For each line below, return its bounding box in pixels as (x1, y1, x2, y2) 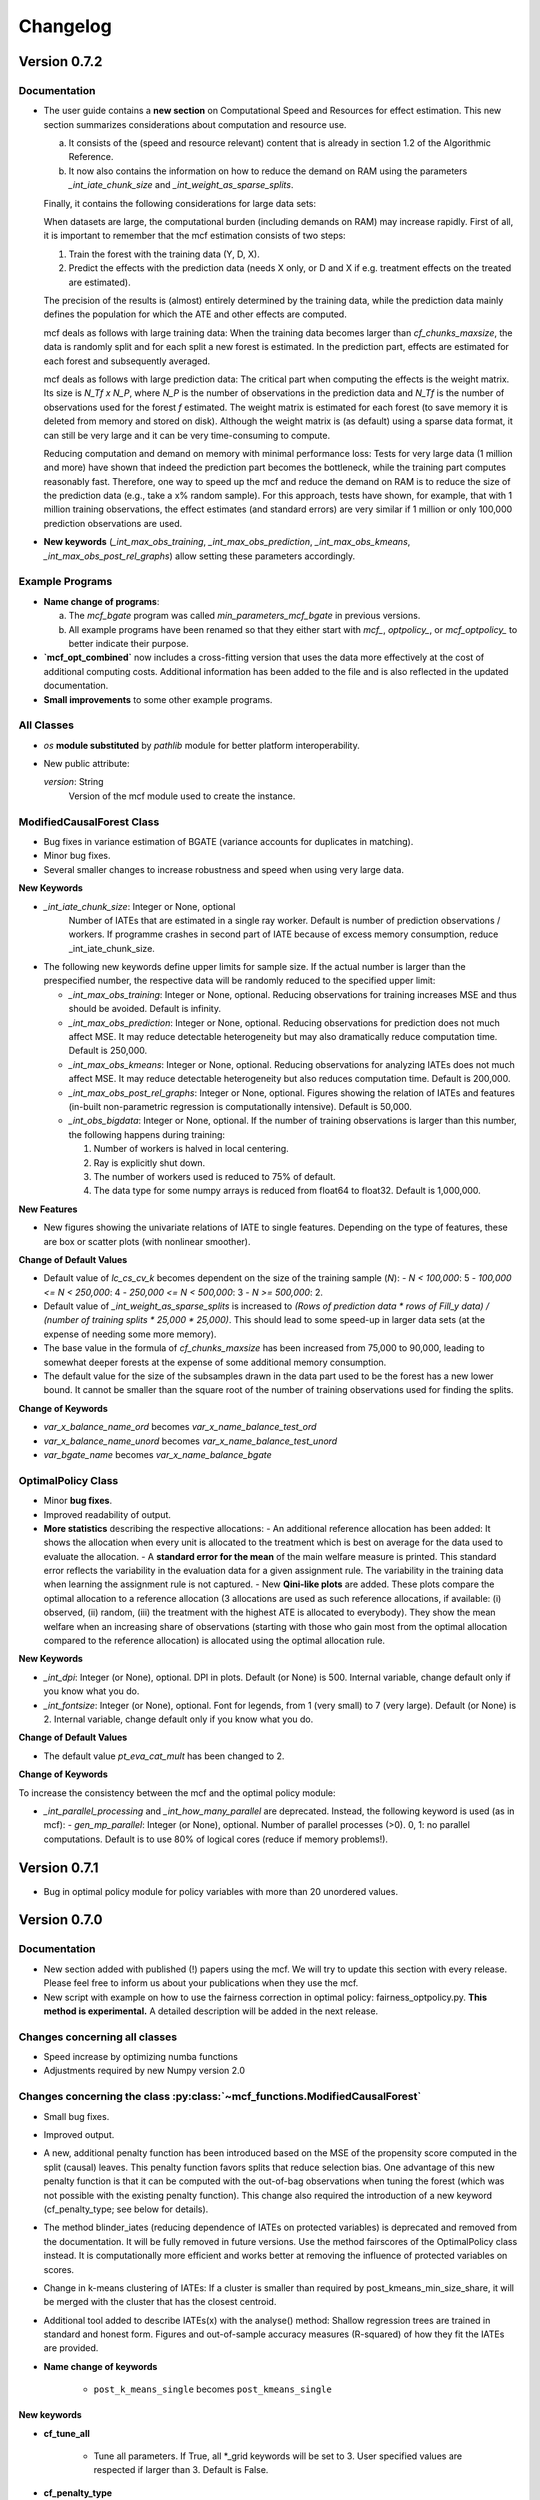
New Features (18, 1203, 78, 1215)
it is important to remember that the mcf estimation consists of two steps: (43, 230, 346, 242)
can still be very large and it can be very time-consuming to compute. (43, 429, 331, 441)
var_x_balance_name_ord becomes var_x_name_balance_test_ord (43, 1421, 317, 1433)
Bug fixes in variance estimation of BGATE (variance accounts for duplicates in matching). (43, 835, 414, 847)
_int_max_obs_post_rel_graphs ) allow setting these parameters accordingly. (43, 550, 356, 562)
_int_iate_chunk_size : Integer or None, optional (43, 900, 236, 912)
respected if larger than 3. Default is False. (93, 2464, 269, 2476)
